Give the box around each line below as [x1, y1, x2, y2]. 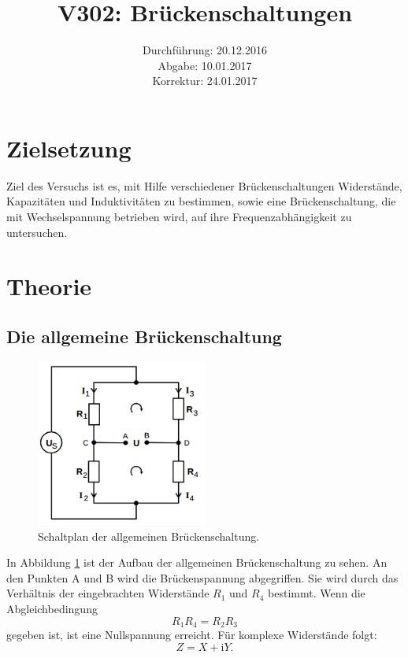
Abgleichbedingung [6, 601, 98, 617]
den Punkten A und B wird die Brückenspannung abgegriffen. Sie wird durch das [6, 569, 399, 586]
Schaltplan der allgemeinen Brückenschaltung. [38, 527, 260, 544]
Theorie [6, 270, 92, 302]
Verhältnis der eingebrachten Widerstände [6, 585, 210, 601]
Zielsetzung [6, 131, 132, 164]
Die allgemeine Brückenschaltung [6, 323, 282, 348]
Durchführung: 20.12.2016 [143, 42, 267, 58]
